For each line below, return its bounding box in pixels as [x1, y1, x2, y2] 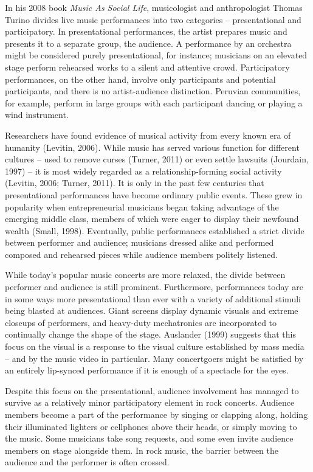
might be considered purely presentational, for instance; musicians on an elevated [5, 49, 308, 61]
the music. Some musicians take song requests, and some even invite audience [5, 432, 294, 445]
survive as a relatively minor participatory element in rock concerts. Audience [5, 396, 295, 409]
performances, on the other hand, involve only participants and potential [5, 72, 276, 85]
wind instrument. [5, 108, 69, 121]
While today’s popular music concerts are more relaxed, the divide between [5, 268, 286, 281]
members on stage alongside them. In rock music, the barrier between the [5, 443, 279, 456]
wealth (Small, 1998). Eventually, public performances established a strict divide [5, 224, 304, 237]
